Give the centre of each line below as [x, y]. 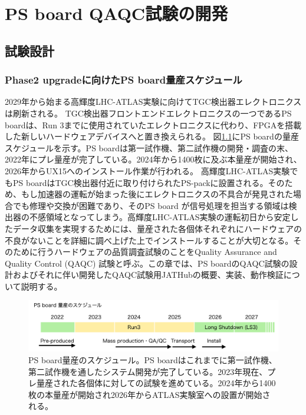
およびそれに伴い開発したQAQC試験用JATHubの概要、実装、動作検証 [148, 275]
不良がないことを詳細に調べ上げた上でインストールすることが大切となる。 [149, 240]
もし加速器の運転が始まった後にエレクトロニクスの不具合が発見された [157, 194]
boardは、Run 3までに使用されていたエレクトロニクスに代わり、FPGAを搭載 [153, 124]
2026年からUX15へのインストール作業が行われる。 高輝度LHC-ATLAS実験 [147, 170]
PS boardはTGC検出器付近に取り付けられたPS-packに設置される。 [140, 182]
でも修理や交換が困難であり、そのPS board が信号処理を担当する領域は [151, 205]
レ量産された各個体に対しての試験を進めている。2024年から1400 [152, 383]
